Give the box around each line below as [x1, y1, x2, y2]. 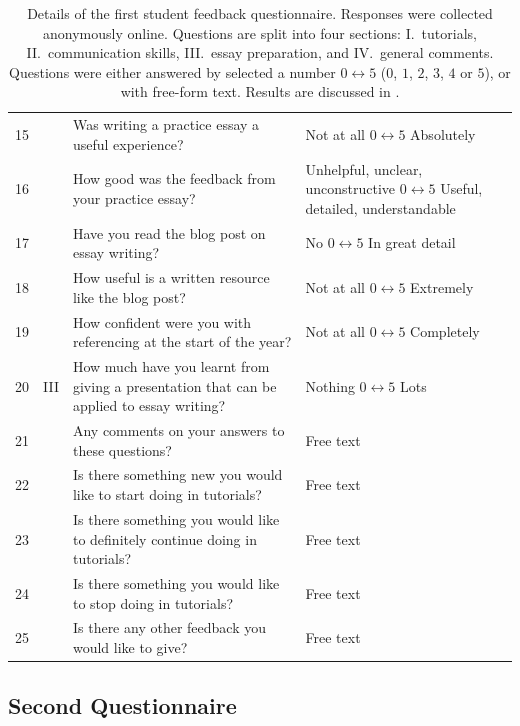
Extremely [410, 276, 474, 297]
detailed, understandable [305, 197, 456, 218]
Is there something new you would [72, 464, 283, 485]
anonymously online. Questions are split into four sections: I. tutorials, [43, 22, 477, 43]
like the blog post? [72, 286, 186, 307]
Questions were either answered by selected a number [9, 61, 336, 82]
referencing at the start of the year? [72, 331, 292, 352]
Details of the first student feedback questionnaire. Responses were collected [27, 3, 493, 23]
